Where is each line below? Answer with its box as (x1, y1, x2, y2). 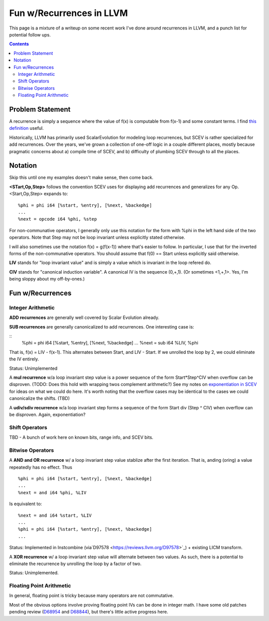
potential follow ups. (9, 31, 51, 37)
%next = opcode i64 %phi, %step (18, 216, 97, 222)
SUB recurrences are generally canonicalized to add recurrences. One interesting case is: (9, 323, 194, 329)
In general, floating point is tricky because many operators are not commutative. (9, 593, 174, 599)
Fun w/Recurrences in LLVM (9, 7, 128, 18)
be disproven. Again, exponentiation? (9, 411, 86, 417)
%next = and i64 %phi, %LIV (18, 490, 87, 495)
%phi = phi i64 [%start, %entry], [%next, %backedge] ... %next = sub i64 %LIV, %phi (21, 340, 199, 346)
